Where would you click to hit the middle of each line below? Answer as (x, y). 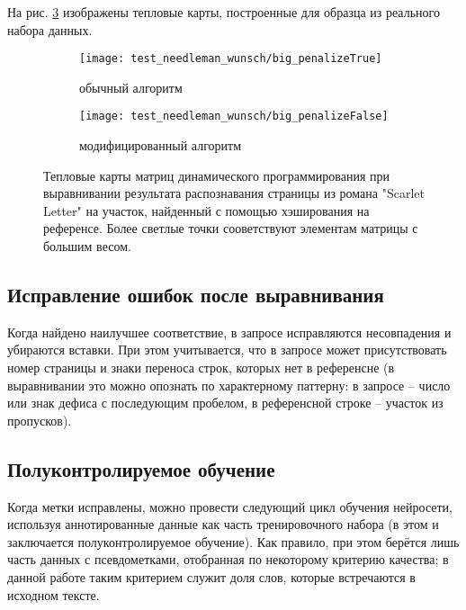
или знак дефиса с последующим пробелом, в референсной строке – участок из (225, 403)
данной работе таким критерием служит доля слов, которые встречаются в (211, 577)
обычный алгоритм (131, 87)
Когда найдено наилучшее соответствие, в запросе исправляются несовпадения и (229, 332)
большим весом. (87, 246)
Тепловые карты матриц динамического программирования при (216, 175)
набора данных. (50, 29)
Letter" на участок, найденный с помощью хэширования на (206, 210)
